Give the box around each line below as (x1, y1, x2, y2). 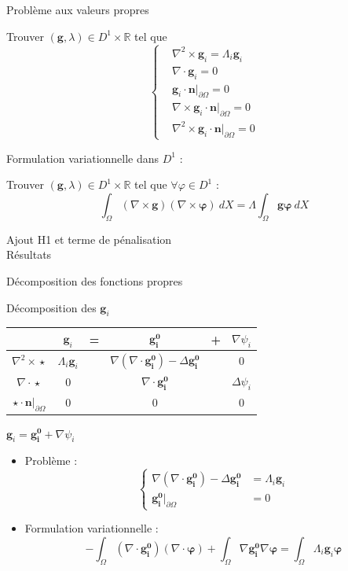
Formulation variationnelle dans (6, 149, 159, 166)
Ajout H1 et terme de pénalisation (6, 230, 172, 247)
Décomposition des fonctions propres (6, 273, 183, 289)
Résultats (6, 246, 52, 263)
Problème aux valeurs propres (6, 2, 149, 17)
